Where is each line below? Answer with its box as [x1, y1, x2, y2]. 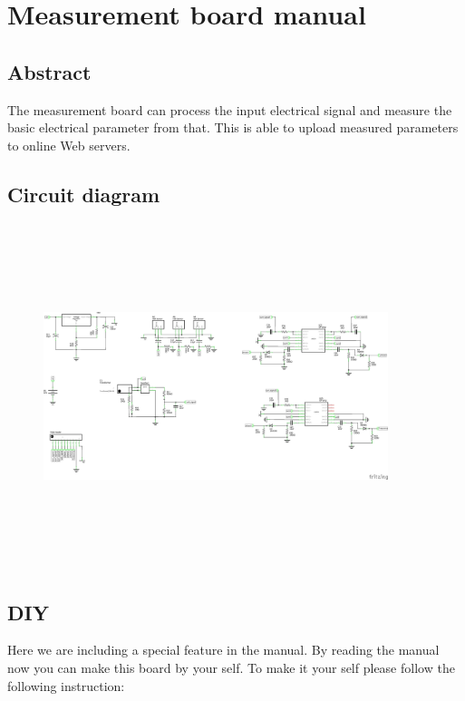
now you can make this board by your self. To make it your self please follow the [7, 657, 455, 677]
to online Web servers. [7, 135, 131, 154]
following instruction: [7, 676, 125, 695]
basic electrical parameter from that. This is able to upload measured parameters [7, 118, 459, 137]
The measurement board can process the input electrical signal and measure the [7, 100, 452, 119]
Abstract [7, 57, 92, 85]
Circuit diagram [7, 180, 160, 208]
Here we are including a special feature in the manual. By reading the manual [7, 640, 440, 659]
